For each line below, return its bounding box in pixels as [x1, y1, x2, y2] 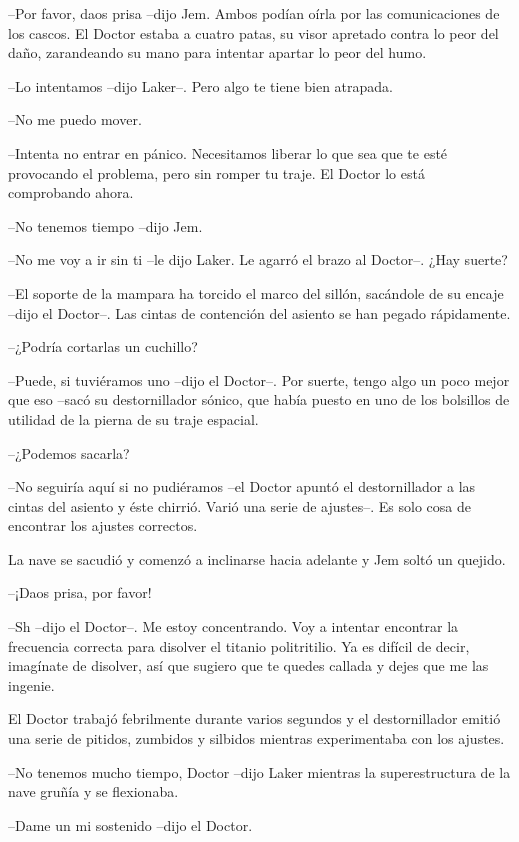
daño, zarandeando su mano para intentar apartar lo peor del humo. [8, 42, 427, 63]
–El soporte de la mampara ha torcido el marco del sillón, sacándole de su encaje [8, 282, 504, 303]
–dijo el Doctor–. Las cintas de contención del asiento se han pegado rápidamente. [8, 302, 511, 323]
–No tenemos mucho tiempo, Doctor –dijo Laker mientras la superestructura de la [8, 761, 511, 782]
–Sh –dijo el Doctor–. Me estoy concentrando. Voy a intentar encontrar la [8, 616, 459, 637]
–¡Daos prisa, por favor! [8, 582, 152, 603]
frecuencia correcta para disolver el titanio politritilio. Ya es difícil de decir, [8, 635, 470, 656]
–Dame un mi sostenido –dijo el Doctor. [8, 814, 253, 835]
